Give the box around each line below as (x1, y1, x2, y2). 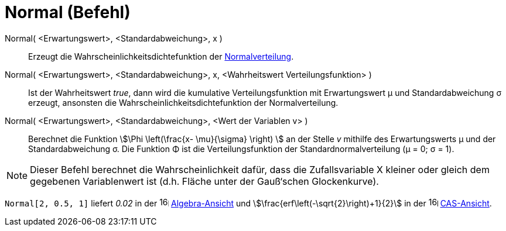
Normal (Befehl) (5, 2, 131, 22)
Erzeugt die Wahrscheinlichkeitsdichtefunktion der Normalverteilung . (28, 51, 294, 61)
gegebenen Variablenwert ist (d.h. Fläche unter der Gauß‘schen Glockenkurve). (30, 175, 379, 187)
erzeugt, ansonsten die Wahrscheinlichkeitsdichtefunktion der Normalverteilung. (28, 97, 339, 108)
